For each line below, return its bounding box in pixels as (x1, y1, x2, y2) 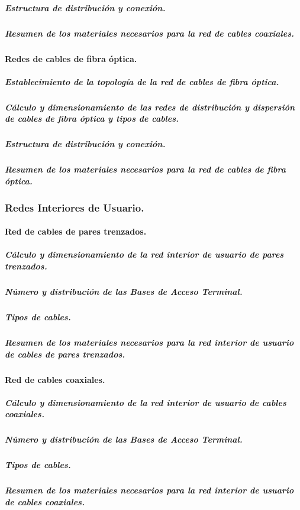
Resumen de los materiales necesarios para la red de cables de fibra (5, 163, 286, 176)
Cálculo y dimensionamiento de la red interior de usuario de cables (5, 396, 286, 408)
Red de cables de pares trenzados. (5, 225, 147, 238)
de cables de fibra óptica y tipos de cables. (5, 112, 179, 125)
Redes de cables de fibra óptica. (5, 52, 137, 64)
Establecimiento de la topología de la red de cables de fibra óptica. (5, 75, 279, 87)
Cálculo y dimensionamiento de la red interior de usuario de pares (5, 248, 284, 261)
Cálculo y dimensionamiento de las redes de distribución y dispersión (5, 100, 295, 113)
